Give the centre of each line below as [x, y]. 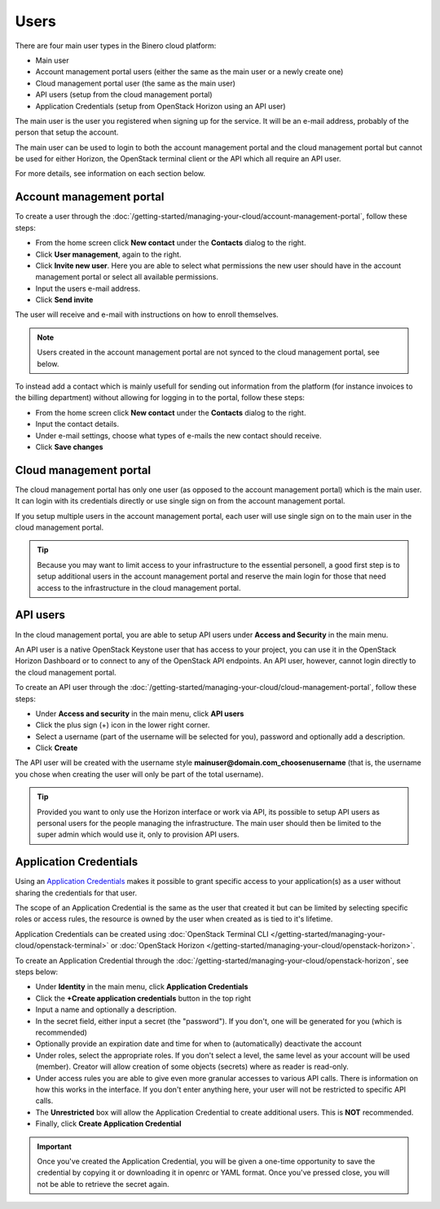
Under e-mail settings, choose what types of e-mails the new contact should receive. [178, 435]
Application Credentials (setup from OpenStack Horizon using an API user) [161, 106]
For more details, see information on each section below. [110, 174]
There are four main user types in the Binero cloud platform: [116, 46]
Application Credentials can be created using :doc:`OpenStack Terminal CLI [142, 934]
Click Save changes [69, 447]
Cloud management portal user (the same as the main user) [136, 83]
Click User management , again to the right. [108, 254]
